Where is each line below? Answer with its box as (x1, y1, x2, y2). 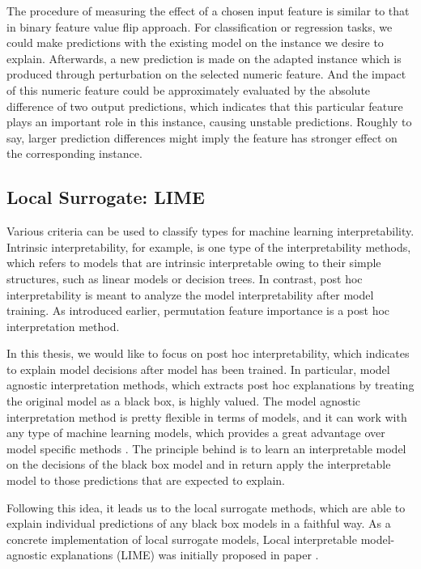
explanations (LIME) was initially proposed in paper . (50, 546, 319, 563)
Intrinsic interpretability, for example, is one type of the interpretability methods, (6, 238, 411, 255)
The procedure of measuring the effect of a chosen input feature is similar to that (6, 2, 410, 19)
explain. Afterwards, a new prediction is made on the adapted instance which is (6, 49, 402, 66)
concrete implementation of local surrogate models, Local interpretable (6, 530, 357, 547)
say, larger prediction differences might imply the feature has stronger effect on (6, 129, 398, 146)
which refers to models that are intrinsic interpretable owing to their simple (6, 254, 381, 271)
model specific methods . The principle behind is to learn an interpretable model (6, 439, 406, 456)
